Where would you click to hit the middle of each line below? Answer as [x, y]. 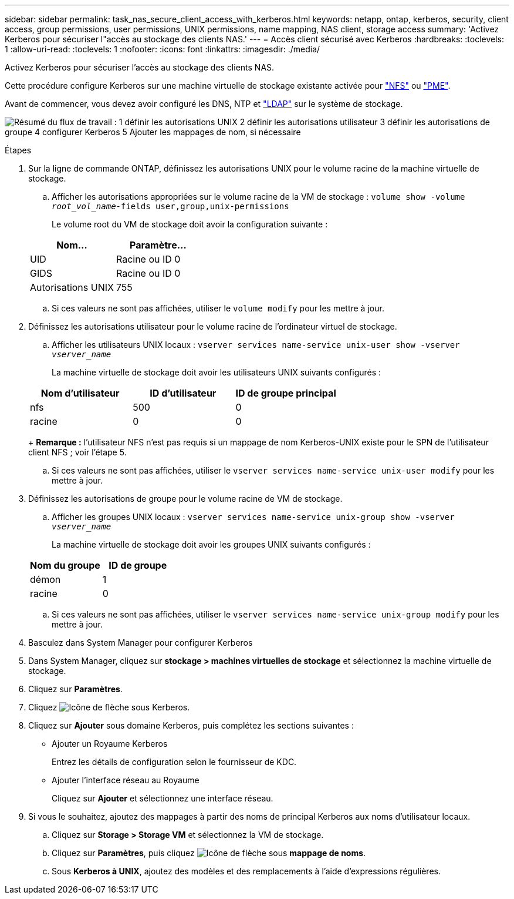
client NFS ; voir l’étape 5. [77, 452]
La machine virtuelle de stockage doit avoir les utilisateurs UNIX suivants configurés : [217, 372]
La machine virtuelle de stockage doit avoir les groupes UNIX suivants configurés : [211, 544]
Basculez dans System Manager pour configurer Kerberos [141, 643]
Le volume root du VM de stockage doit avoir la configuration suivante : [190, 224]
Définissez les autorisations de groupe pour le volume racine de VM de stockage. [185, 499]
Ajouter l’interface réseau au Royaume [126, 780]
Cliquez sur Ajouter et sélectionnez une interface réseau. [163, 798]
